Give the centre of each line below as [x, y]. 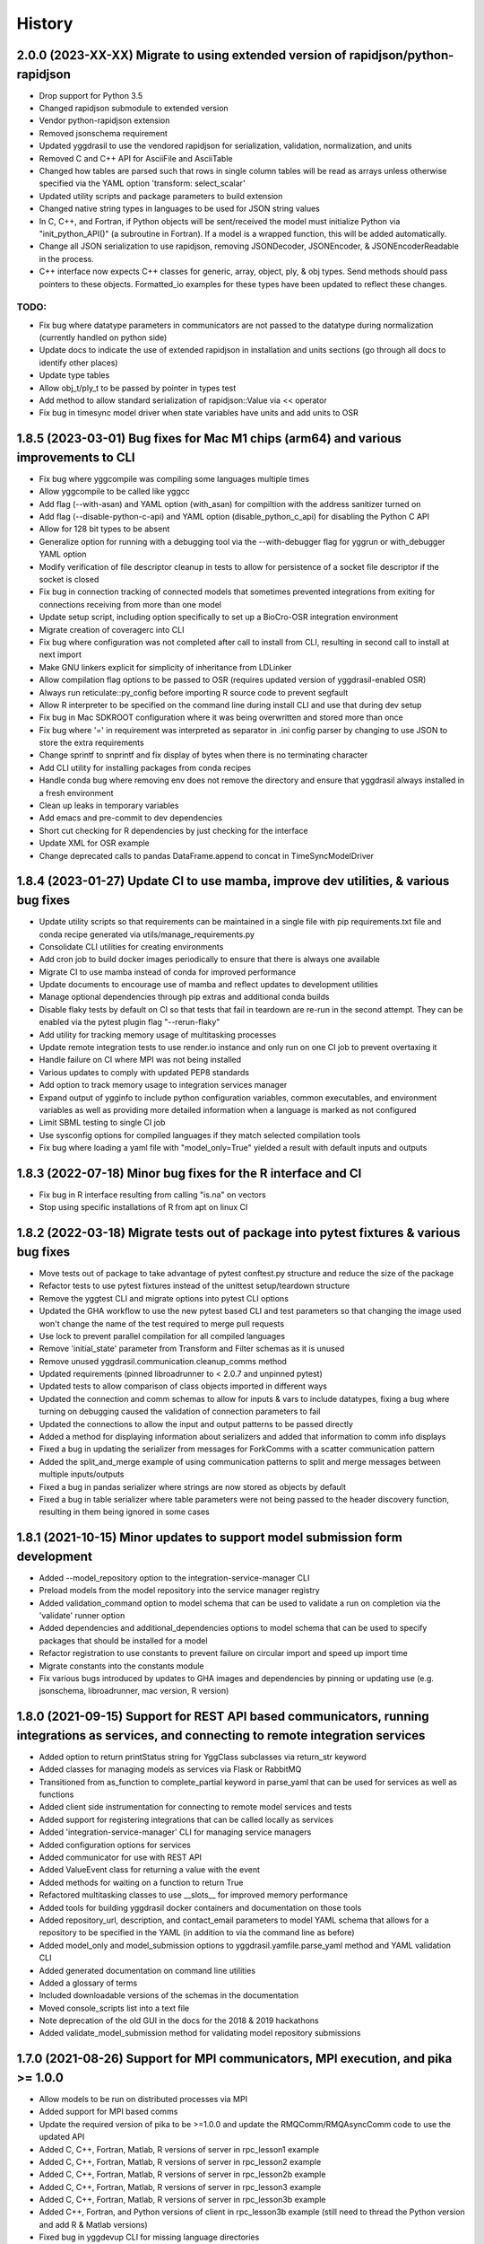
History [45, 23]
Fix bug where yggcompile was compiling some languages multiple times [174, 478]
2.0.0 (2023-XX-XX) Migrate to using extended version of [181, 55]
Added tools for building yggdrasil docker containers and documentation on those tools [200, 1907]
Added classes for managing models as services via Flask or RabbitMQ [170, 1769]
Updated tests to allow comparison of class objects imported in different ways [183, 1386]
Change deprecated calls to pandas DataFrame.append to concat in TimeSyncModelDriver [206, 855]
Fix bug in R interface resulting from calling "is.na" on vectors [152, 1195]
